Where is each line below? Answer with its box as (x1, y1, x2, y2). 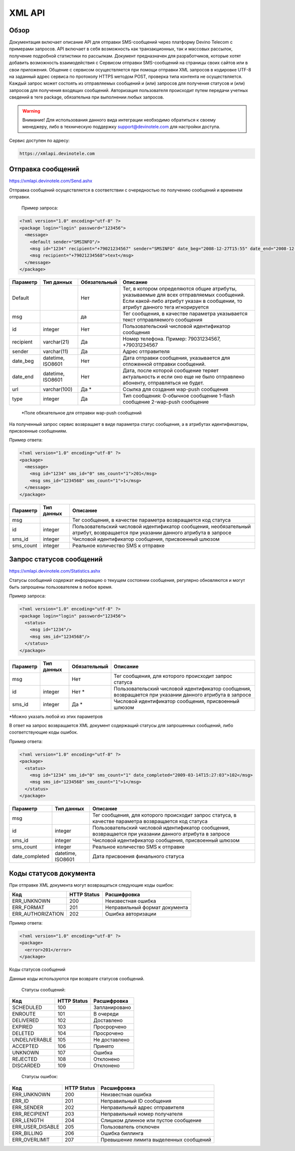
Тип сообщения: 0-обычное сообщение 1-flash (122, 392, 235, 399)
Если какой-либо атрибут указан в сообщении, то (122, 298, 243, 305)
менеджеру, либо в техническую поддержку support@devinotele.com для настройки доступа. (22, 124, 221, 130)
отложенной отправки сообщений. (122, 361, 206, 368)
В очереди (93, 1011, 119, 1018)
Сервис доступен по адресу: (9, 137, 70, 143)
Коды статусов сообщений (9, 966, 66, 972)
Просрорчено (93, 1023, 127, 1030)
